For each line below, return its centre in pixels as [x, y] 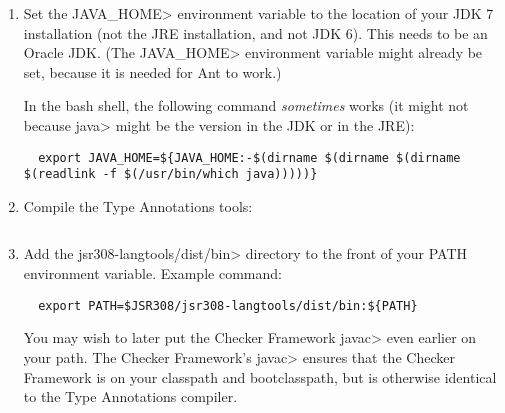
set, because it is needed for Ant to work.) [152, 71]
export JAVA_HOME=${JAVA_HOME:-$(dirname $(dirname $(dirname [249, 157]
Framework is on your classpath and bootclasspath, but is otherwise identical [260, 376]
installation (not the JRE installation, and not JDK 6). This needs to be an [255, 32]
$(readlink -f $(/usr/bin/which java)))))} [170, 174]
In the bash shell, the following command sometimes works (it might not [246, 105]
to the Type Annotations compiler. [130, 396]
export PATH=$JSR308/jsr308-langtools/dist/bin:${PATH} [228, 305]
